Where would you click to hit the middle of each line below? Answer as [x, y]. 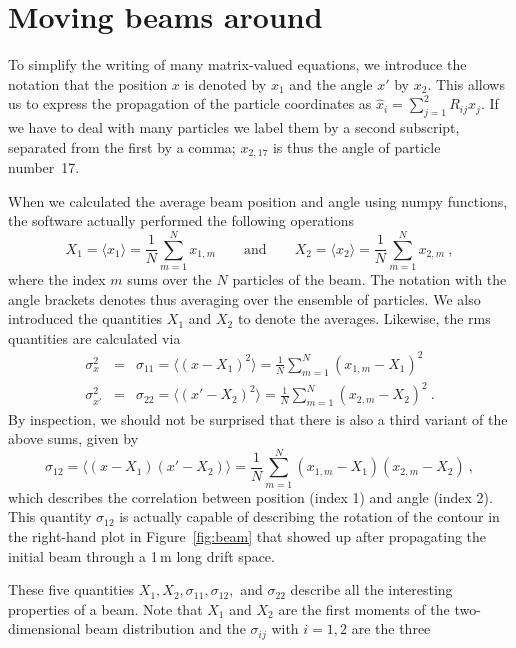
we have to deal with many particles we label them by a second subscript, [234, 127]
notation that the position [88, 83]
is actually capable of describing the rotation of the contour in [309, 516]
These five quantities [71, 589]
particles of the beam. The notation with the [369, 279]
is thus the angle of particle [356, 146]
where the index [57, 279]
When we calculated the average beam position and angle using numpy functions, [258, 200]
